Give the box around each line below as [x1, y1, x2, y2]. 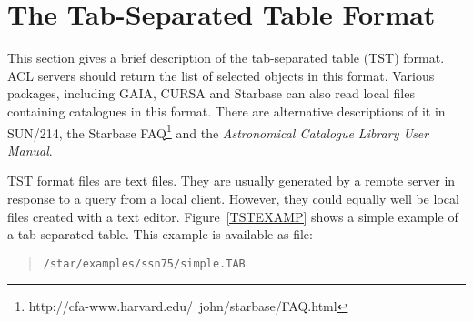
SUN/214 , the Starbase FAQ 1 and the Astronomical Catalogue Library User [7, 120, 429, 142]
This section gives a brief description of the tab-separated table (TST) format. [7, 48, 445, 67]
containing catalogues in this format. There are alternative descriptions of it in [7, 101, 446, 120]
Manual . [7, 140, 53, 159]
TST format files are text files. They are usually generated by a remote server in [7, 171, 456, 190]
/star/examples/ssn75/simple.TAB [43, 257, 246, 270]
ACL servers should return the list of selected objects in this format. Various [7, 65, 435, 85]
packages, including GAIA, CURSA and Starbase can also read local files [7, 84, 415, 103]
